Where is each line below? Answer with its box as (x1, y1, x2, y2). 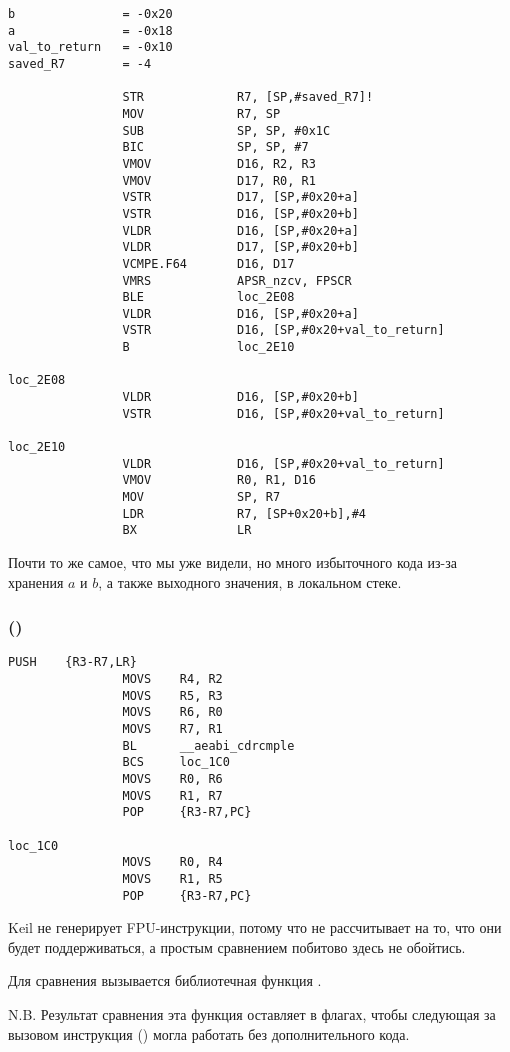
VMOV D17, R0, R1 (122, 173, 316, 188)
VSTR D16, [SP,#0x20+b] (122, 206, 359, 221)
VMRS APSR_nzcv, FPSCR (122, 273, 352, 288)
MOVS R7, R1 (122, 722, 223, 737)
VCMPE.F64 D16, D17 (122, 256, 295, 271)
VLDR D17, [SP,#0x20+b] (122, 240, 359, 255)
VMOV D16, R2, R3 (122, 156, 316, 171)
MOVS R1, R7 (122, 788, 223, 803)
